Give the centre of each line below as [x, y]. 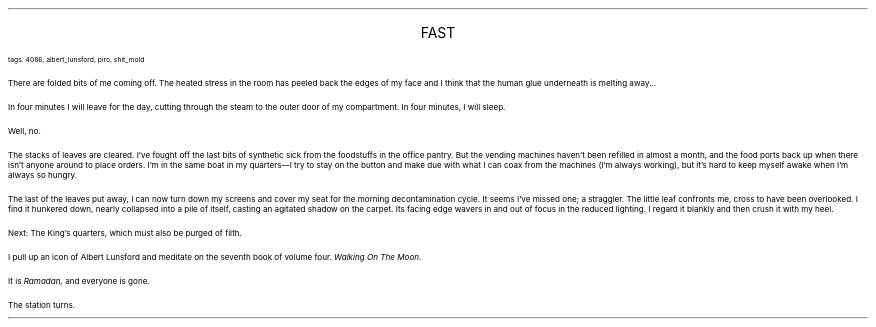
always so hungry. [43, 175]
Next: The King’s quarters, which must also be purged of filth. [125, 233]
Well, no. [24, 131]
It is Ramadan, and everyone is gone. [79, 281]
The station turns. [42, 305]
